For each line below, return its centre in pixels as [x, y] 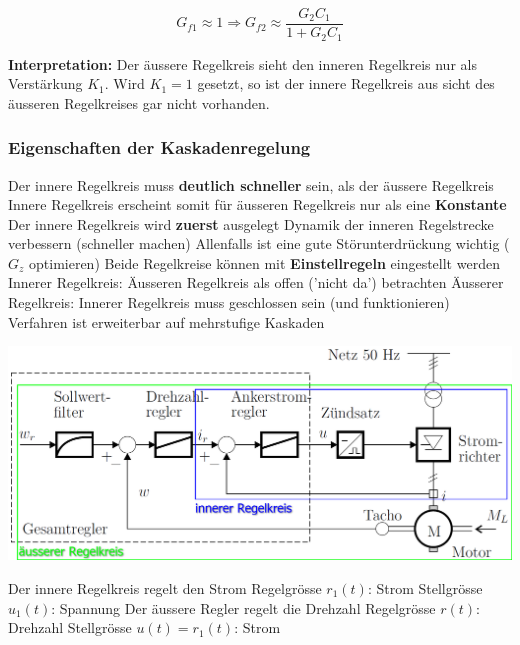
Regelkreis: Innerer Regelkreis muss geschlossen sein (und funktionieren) [229, 302]
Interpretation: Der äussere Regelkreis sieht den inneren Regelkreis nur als [242, 63]
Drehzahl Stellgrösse [70, 627]
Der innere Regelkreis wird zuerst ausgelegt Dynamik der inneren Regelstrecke [251, 223]
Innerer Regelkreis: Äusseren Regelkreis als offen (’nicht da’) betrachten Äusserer [256, 282]
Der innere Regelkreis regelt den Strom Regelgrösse [165, 587]
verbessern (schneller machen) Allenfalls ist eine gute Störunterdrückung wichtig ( [259, 243]
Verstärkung [45, 83]
